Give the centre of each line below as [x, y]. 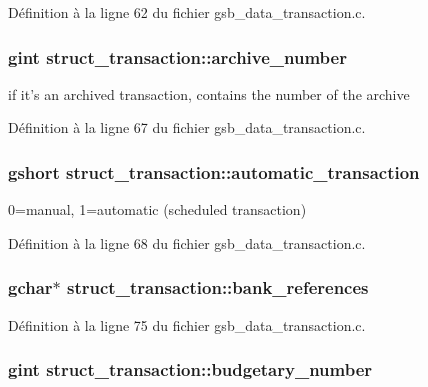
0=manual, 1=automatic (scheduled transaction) [157, 209]
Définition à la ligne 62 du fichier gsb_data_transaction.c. [187, 12]
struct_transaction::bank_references [218, 287]
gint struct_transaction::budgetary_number [190, 369]
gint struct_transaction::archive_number [177, 56]
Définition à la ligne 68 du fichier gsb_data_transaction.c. [187, 242]
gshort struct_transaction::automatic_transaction [214, 171]
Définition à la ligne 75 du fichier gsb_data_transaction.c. [187, 324]
